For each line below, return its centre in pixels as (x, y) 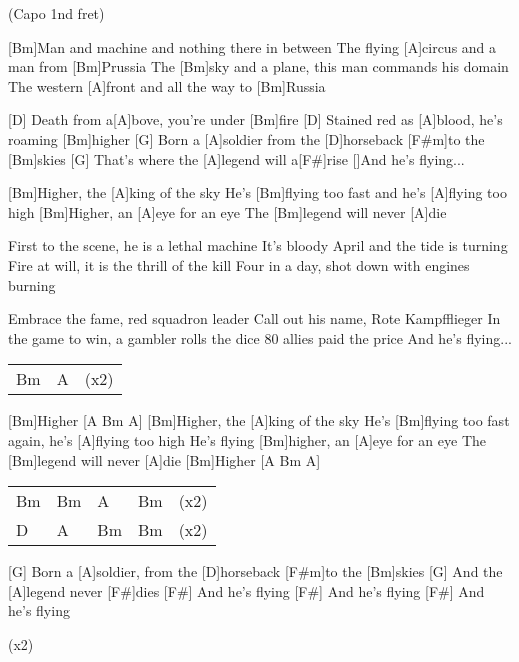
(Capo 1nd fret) (56, 13)
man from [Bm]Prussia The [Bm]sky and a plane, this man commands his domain (258, 66)
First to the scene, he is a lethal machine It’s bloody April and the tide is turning (258, 245)
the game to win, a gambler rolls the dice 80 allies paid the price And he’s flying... (260, 337)
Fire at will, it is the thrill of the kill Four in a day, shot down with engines (239, 264)
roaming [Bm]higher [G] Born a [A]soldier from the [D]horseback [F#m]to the (246, 138)
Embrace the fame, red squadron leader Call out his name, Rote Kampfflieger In (254, 318)
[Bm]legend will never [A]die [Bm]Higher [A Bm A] (164, 459)
